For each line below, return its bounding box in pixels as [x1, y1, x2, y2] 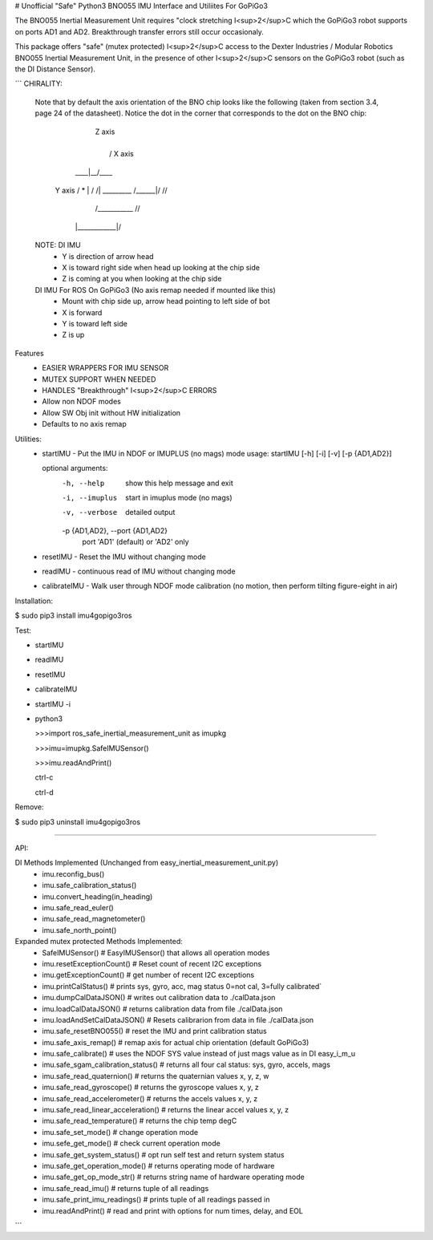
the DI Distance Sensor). [14, 64, 96, 74]
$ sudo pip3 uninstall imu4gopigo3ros [14, 817, 140, 826]
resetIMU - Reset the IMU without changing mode [42, 552, 206, 561]
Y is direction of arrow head [62, 251, 154, 261]
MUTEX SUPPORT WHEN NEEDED [42, 374, 156, 384]
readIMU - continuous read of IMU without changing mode [42, 566, 236, 577]
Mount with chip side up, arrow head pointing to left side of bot [62, 297, 270, 306]
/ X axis [109, 149, 134, 159]
